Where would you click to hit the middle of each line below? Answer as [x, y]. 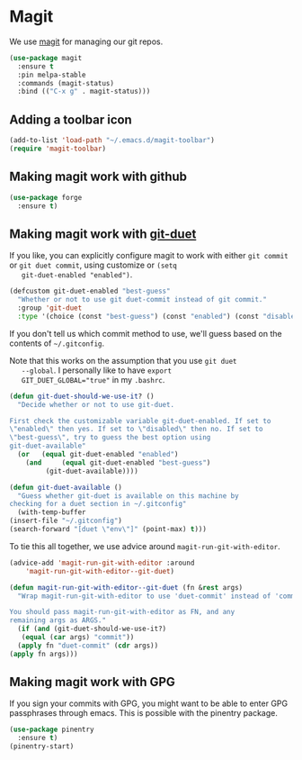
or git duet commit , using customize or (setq [93, 265]
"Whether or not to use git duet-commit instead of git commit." [142, 300]
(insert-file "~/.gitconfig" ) [66, 521]
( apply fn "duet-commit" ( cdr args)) [88, 646]
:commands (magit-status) [66, 83]
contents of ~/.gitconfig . [57, 343]
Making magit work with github [98, 177]
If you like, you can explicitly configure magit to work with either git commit [149, 256]
